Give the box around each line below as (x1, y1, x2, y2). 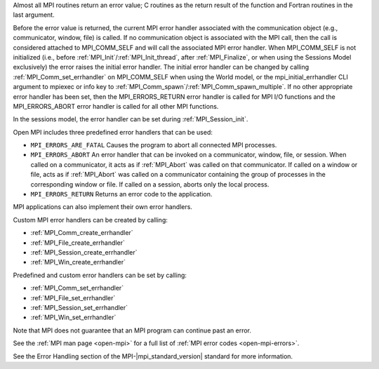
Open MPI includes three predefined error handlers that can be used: (13, 128, 213, 136)
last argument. (13, 11, 55, 19)
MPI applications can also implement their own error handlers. (13, 203, 193, 211)
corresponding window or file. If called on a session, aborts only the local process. (30, 180, 270, 189)
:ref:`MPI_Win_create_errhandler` (30, 258, 126, 267)
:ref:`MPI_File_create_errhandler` (30, 239, 126, 247)
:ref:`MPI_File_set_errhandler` (30, 293, 116, 302)
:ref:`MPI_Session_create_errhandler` (30, 248, 138, 256)
